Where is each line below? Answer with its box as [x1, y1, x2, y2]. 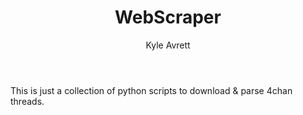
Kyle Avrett [145, 39, 191, 51]
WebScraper [114, 6, 222, 29]
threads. [10, 95, 45, 107]
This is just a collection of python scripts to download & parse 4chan [10, 84, 293, 96]
